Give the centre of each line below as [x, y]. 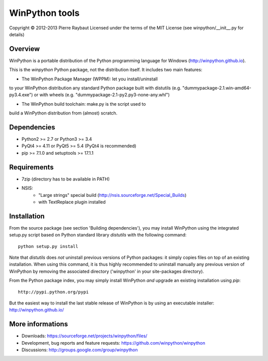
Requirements [32, 167]
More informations [38, 324]
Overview [25, 49]
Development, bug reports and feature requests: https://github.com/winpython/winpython [113, 343]
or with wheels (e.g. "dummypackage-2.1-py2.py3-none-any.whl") [102, 95]
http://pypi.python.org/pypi [53, 292]
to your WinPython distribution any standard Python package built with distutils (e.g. [95, 88]
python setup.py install [48, 246]
